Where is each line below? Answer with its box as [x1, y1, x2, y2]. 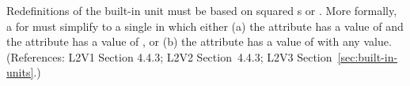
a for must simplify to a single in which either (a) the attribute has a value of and [6, 17, 404, 34]
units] [6, 64, 34, 80]
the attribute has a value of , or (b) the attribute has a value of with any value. [6, 33, 392, 50]
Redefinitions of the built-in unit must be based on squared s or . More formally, [6, 2, 397, 18]
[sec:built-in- [337, 48, 398, 65]
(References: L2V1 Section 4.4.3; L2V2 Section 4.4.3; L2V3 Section [6, 48, 332, 65]
